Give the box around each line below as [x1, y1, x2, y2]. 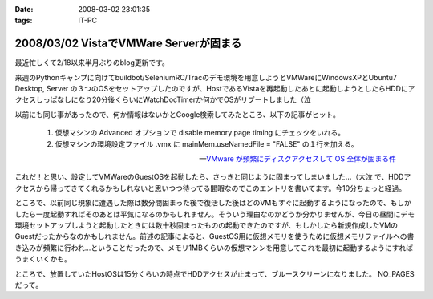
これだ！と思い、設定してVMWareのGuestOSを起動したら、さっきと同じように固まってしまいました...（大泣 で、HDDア [14, 172, 411, 182]
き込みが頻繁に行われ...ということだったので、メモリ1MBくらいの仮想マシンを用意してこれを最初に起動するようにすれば [14, 243, 414, 253]
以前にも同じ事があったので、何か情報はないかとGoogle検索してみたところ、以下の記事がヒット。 [14, 109, 341, 119]
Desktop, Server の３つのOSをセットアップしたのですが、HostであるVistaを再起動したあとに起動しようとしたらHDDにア [14, 84, 415, 94]
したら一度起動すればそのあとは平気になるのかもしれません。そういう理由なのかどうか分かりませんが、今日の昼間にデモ [14, 209, 415, 219]
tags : [14, 16, 33, 26]
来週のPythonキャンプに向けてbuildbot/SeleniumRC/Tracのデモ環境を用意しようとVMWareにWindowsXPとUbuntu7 [14, 72, 397, 82]
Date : [14, 5, 34, 14]
